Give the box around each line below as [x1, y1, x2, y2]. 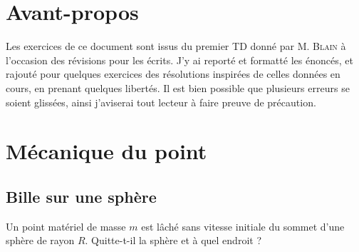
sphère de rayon [6, 233, 75, 248]
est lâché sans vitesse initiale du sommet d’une [141, 218, 345, 233]
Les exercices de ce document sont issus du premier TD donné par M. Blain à [6, 39, 346, 54]
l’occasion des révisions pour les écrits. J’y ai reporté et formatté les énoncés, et [6, 52, 353, 67]
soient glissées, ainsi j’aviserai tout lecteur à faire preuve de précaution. [6, 94, 316, 109]
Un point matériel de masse [6, 218, 126, 233]
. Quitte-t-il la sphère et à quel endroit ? [85, 233, 261, 248]
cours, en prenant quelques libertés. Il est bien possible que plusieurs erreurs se [6, 80, 350, 95]
